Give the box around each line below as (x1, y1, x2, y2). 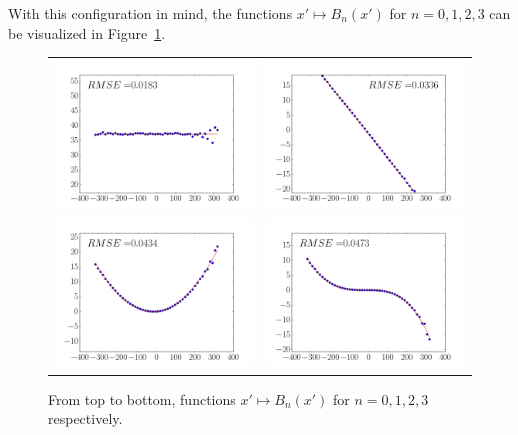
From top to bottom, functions (48, 388, 236, 409)
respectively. (48, 408, 123, 429)
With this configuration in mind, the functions (8, 3, 293, 23)
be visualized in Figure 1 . (8, 22, 166, 43)
